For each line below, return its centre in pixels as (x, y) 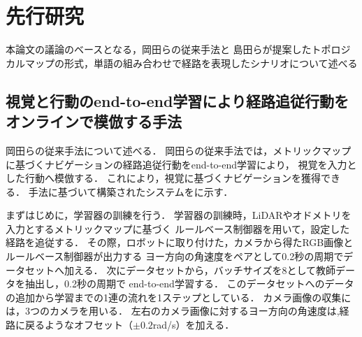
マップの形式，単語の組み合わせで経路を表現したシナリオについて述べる (191, 63)
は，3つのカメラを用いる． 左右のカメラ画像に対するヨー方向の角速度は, (173, 311)
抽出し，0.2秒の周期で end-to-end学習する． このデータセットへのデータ (189, 284)
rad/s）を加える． (194, 325)
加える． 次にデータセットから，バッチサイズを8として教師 (200, 270)
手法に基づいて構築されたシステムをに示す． (131, 191)
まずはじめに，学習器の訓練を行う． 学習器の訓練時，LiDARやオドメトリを (179, 215)
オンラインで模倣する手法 (94, 121)
